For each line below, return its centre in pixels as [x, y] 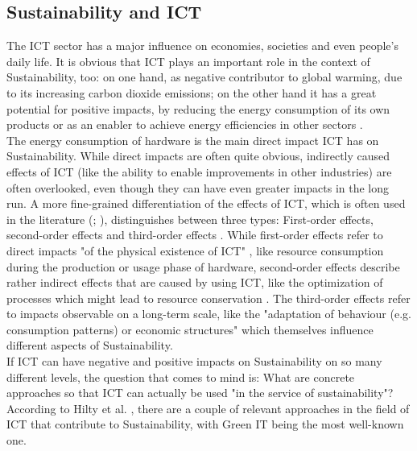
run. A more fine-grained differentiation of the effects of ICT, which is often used [206, 203]
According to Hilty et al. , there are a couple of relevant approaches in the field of [208, 408]
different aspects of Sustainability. [90, 345]
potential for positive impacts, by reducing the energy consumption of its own [198, 108]
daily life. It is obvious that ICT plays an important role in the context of [188, 61]
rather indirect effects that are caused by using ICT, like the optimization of [195, 282]
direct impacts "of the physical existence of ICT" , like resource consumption [195, 250]
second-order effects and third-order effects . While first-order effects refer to [195, 235]
